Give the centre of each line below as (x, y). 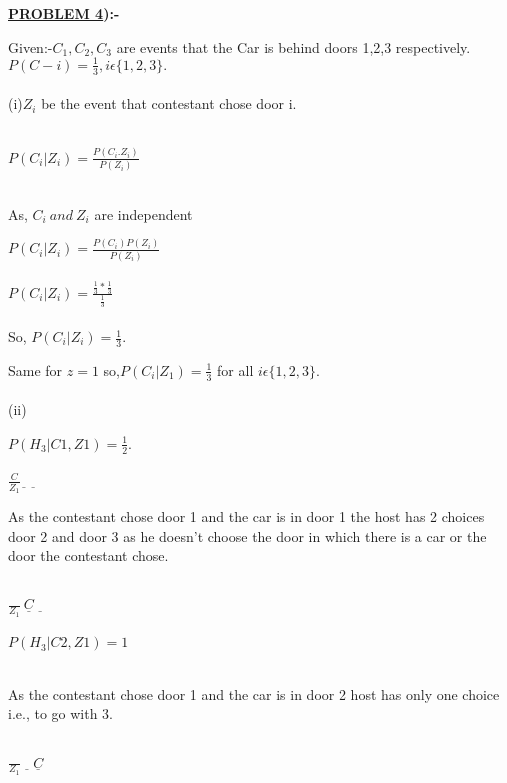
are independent (143, 213)
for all (235, 369)
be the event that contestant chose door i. (169, 103)
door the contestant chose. (88, 555)
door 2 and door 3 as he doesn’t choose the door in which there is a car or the (247, 535)
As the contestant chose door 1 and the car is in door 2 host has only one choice (254, 693)
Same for (35, 369)
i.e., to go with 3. (60, 713)
